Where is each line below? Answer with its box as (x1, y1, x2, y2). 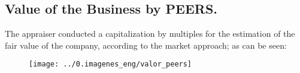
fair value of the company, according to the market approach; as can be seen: (5, 39, 287, 51)
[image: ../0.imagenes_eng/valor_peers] (29, 60, 192, 69)
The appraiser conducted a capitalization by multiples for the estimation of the (5, 27, 295, 40)
